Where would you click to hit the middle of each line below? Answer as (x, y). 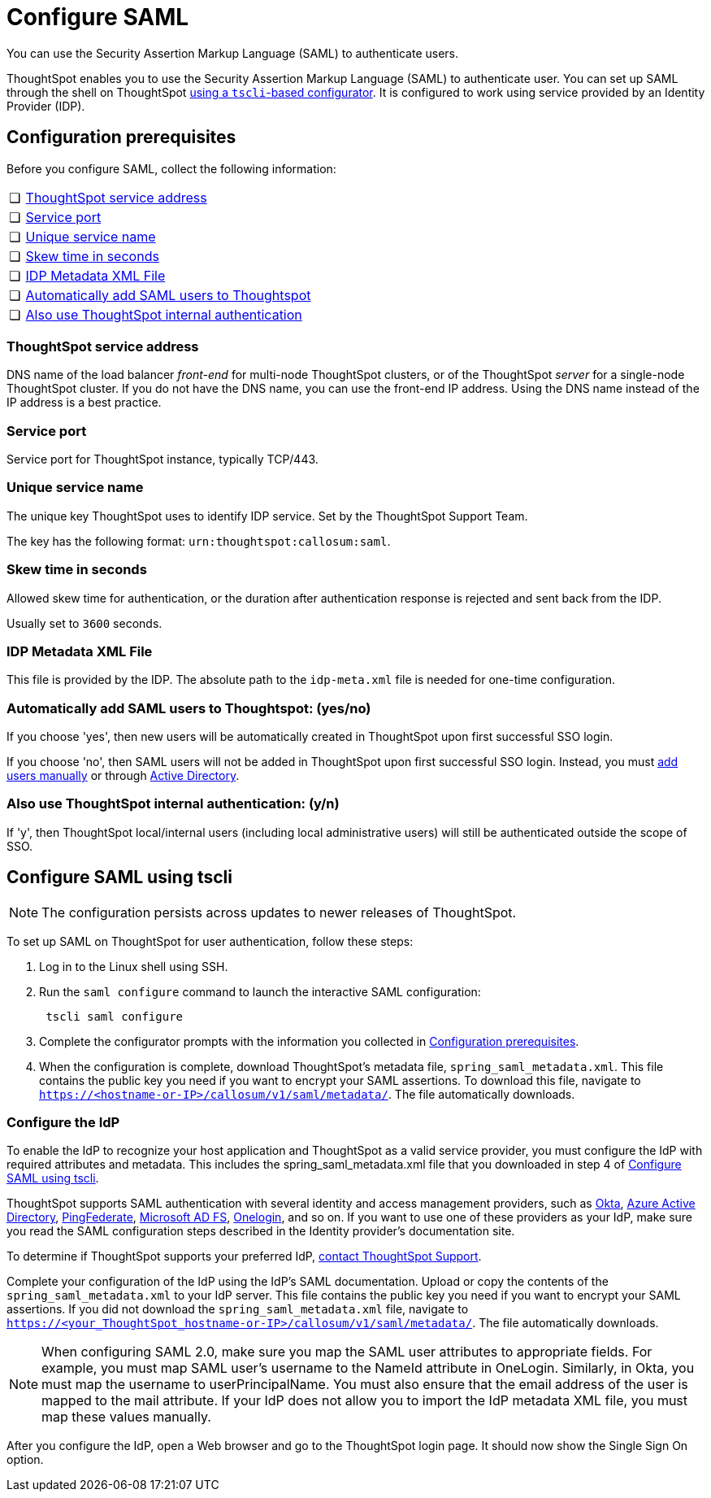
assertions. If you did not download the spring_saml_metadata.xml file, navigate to (238, 1309)
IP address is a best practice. (84, 403)
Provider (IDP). (46, 106)
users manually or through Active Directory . (123, 776)
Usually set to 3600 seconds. (85, 623)
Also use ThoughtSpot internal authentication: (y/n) (173, 804)
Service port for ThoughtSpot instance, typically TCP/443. (163, 459)
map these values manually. (126, 1417)
